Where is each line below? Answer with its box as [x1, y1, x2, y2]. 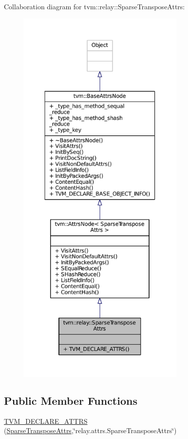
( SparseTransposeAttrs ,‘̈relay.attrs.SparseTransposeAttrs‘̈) [4, 425, 177, 436]
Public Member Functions [4, 393, 137, 408]
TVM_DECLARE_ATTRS [4, 416, 88, 426]
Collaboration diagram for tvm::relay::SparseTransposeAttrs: [4, 1, 185, 11]
